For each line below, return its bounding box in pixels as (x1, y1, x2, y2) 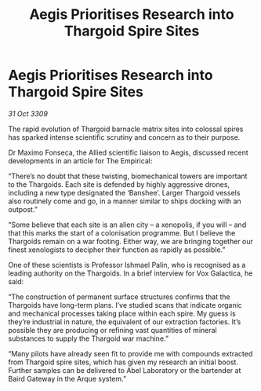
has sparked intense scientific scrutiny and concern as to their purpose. (8, 132, 241, 142)
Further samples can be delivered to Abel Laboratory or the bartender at (8, 365, 241, 375)
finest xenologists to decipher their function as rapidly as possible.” (8, 245, 226, 254)
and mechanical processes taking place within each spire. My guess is (8, 309, 237, 318)
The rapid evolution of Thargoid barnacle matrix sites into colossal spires (8, 124, 244, 133)
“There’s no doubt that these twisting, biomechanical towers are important (8, 171, 248, 181)
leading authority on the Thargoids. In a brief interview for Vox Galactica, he (8, 269, 253, 278)
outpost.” (8, 204, 38, 214)
